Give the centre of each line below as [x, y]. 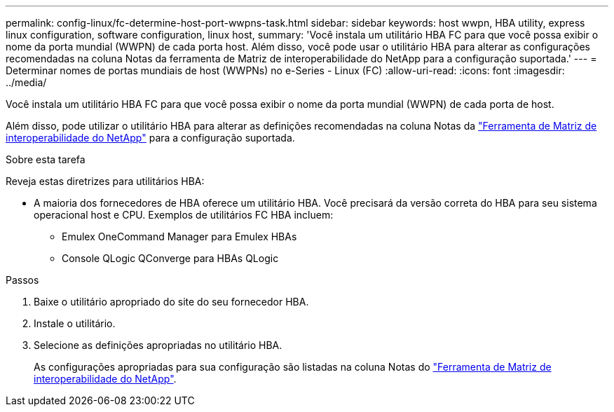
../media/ [26, 82]
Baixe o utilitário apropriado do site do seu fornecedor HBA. [171, 302]
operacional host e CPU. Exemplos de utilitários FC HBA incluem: [184, 215]
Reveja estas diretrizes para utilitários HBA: [105, 181]
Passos [22, 280]
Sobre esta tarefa [46, 159]
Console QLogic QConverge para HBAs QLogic [170, 258]
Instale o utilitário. [75, 323]
